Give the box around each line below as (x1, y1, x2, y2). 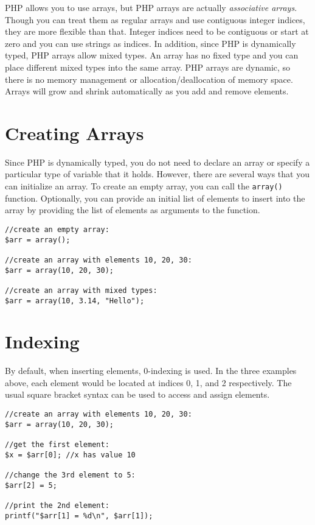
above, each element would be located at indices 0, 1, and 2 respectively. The (5, 376, 292, 389)
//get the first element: (5, 440, 109, 449)
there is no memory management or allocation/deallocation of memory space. (5, 72, 293, 85)
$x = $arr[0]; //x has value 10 (5, 450, 136, 459)
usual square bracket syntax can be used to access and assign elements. (5, 388, 270, 401)
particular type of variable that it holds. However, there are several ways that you (5, 167, 310, 180)
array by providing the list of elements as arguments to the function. (5, 203, 260, 216)
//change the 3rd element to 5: (5, 471, 136, 479)
